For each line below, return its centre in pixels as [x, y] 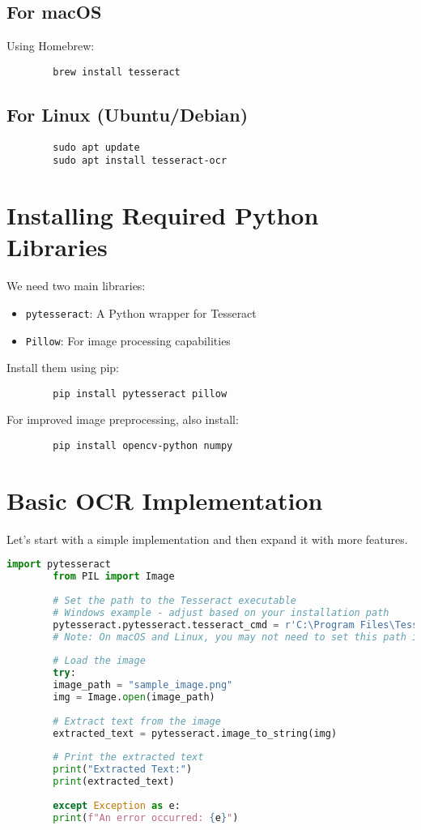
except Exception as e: [117, 805]
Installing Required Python [163, 215]
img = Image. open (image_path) [134, 697]
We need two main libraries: [76, 286]
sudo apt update [96, 147]
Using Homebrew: [51, 46]
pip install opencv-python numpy [143, 446]
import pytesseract [59, 565]
